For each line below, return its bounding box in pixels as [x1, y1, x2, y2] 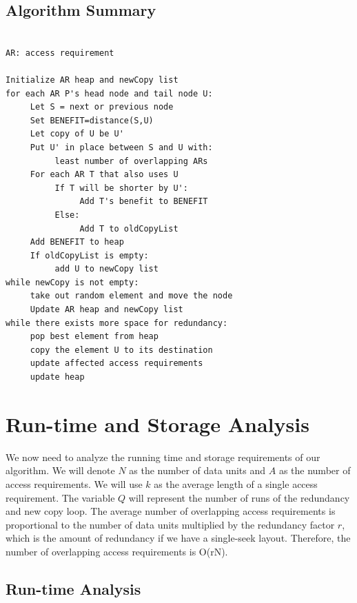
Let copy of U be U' [30, 129, 124, 139]
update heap [30, 372, 85, 382]
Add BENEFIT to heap [30, 237, 124, 247]
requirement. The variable [6, 490, 115, 504]
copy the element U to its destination [30, 345, 213, 355]
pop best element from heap [30, 331, 159, 342]
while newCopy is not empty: [6, 277, 139, 287]
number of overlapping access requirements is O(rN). [6, 544, 228, 558]
